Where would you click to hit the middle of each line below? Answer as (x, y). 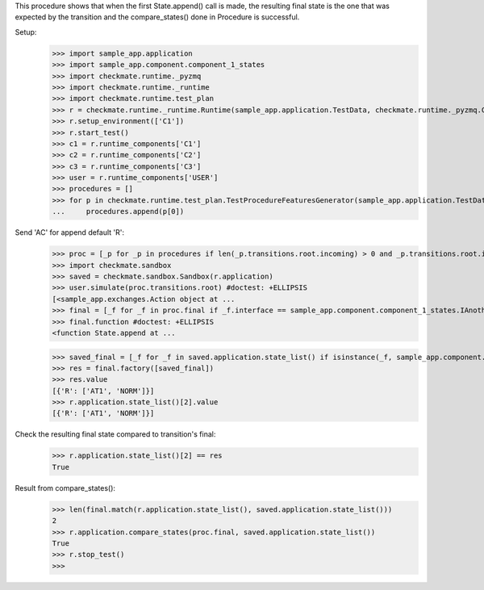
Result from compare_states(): (65, 487)
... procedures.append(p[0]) (118, 211)
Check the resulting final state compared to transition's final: (115, 434)
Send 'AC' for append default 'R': (70, 232)
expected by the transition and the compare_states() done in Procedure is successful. (157, 17)
